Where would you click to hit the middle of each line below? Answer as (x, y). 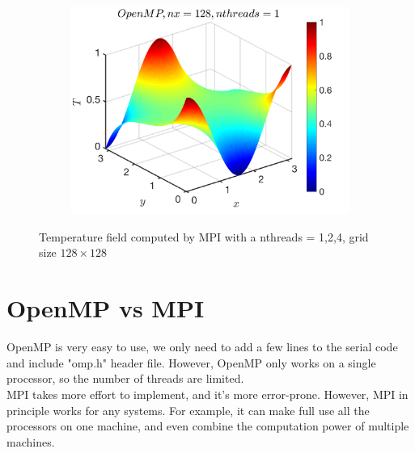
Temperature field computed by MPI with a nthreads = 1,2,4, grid (204, 236)
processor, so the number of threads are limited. (125, 378)
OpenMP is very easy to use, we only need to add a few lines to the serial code (202, 347)
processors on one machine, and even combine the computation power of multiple (208, 426)
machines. (31, 441)
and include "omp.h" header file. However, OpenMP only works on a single (191, 362)
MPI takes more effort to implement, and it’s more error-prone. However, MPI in (207, 394)
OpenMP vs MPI (106, 308)
